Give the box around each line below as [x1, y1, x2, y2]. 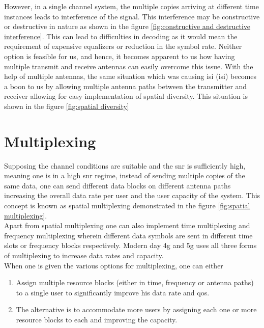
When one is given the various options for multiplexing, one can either [4, 260, 223, 270]
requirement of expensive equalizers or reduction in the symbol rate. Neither [4, 41, 242, 51]
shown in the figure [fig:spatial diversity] [4, 100, 129, 111]
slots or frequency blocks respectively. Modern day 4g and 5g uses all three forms [4, 240, 257, 251]
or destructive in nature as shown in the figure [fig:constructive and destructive [4, 21, 251, 32]
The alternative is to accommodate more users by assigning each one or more [16, 304, 257, 315]
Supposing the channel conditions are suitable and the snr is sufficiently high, [4, 160, 246, 171]
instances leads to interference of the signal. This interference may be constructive [4, 11, 260, 21]
